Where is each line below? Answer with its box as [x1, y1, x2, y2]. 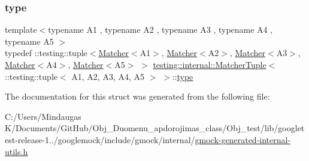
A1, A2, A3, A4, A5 [71, 70, 145, 82]
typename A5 [5, 35, 54, 47]
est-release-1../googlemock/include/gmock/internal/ [5, 133, 195, 145]
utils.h [5, 145, 28, 157]
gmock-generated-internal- [195, 133, 291, 145]
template [5, 23, 37, 36]
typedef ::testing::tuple [5, 47, 87, 59]
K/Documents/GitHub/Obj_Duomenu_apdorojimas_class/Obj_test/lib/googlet [5, 122, 305, 134]
